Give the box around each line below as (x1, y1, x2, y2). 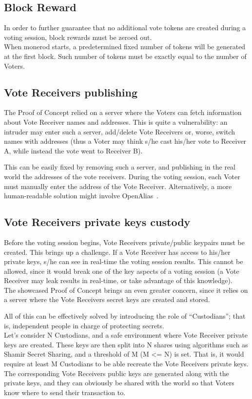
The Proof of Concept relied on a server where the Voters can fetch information (4, 107, 242, 117)
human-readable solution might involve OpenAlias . (4, 190, 159, 201)
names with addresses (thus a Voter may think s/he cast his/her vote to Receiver (4, 136, 247, 146)
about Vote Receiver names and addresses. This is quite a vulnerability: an (4, 116, 228, 127)
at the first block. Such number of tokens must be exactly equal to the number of (4, 51, 247, 61)
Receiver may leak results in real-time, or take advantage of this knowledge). (4, 275, 233, 285)
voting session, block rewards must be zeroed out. (4, 32, 152, 42)
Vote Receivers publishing (4, 84, 137, 99)
